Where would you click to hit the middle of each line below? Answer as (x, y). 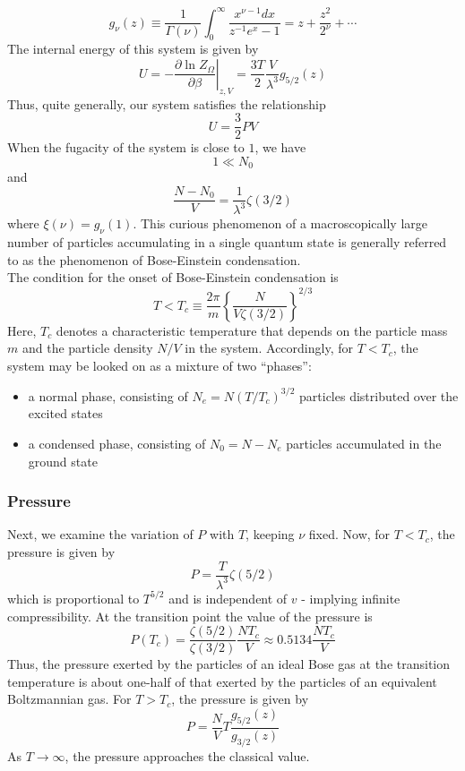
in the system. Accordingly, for (269, 348)
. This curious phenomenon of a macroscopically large (280, 223)
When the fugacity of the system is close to (126, 147)
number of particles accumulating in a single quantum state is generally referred (227, 242)
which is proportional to (73, 598)
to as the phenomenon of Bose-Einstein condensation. (154, 259)
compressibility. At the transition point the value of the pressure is (190, 616)
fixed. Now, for (349, 534)
